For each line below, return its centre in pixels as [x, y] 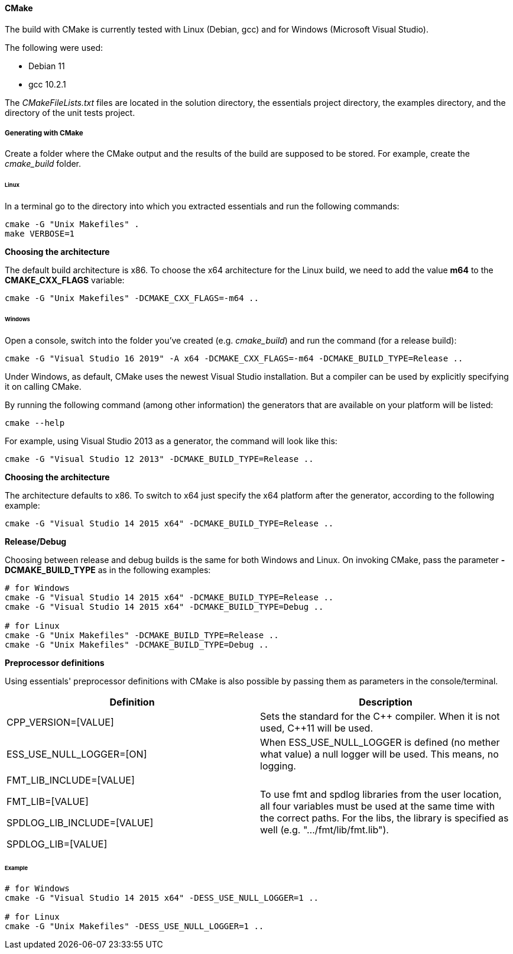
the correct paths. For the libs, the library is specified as [384, 818]
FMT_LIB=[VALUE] [48, 801]
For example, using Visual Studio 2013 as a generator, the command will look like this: [171, 441]
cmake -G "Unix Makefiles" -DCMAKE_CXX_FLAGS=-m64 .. [132, 298]
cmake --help [35, 423]
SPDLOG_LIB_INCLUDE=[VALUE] [80, 822]
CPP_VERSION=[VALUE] [60, 722]
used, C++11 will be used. [316, 728]
